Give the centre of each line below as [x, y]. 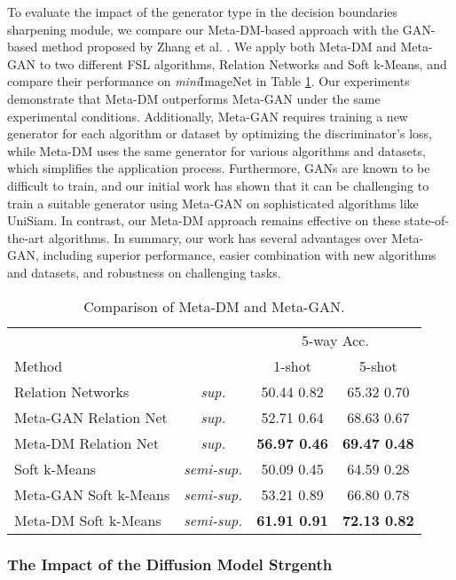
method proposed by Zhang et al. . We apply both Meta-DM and [219, 47]
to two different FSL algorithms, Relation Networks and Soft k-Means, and [243, 63]
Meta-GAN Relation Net [91, 417]
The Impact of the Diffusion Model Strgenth [170, 564]
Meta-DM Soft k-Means [88, 520]
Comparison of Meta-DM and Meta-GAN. [214, 306]
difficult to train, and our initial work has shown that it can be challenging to [218, 185]
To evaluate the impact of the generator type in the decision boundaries [203, 12]
